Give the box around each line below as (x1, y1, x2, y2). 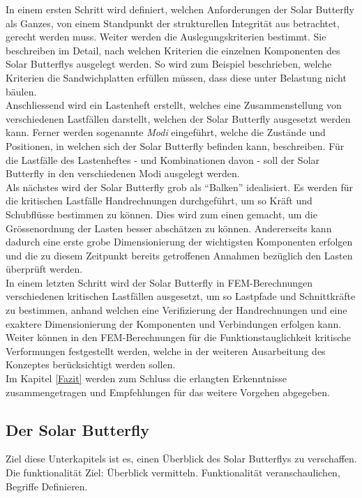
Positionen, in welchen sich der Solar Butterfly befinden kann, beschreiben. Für (6, 138, 345, 153)
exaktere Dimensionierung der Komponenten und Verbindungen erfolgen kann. (6, 316, 342, 331)
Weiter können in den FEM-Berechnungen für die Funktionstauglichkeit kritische (6, 330, 352, 345)
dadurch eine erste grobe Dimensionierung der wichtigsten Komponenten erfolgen (6, 234, 353, 249)
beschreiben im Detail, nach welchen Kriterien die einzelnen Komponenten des (6, 43, 340, 57)
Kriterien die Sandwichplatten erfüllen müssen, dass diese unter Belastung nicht (6, 70, 347, 84)
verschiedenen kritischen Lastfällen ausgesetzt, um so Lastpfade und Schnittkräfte (6, 289, 356, 303)
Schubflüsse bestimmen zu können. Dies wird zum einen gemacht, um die (6, 206, 317, 221)
